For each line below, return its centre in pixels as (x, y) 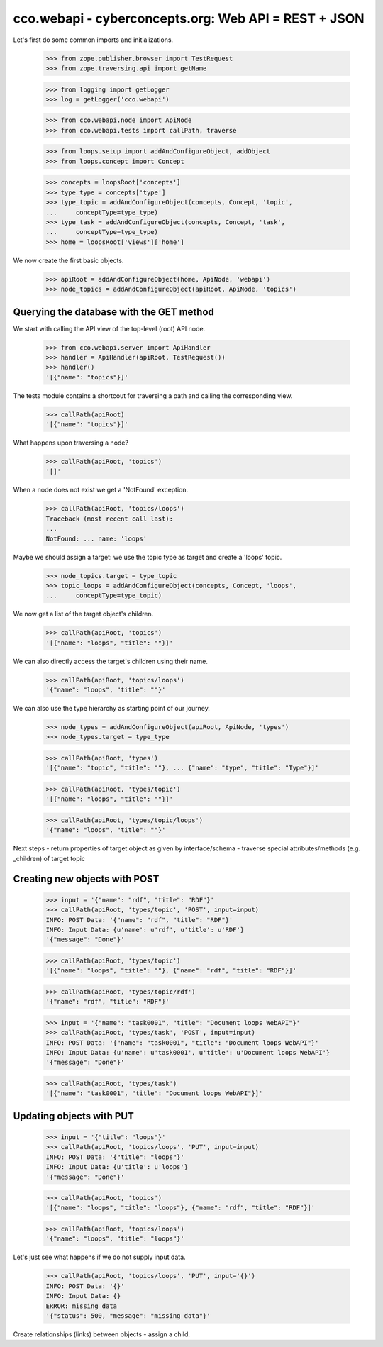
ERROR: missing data (81, 1306)
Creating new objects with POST (86, 878)
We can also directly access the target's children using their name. (111, 661)
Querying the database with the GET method (113, 312)
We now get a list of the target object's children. (83, 614)
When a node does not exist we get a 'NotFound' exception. (101, 490)
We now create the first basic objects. (68, 260)
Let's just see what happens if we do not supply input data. (99, 1257)
